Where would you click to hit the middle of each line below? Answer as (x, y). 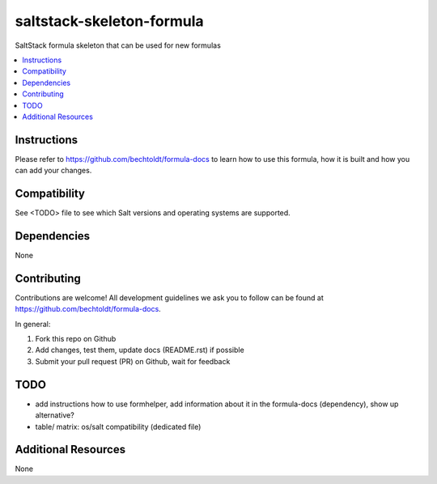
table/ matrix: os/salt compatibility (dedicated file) (118, 427)
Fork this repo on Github (76, 339)
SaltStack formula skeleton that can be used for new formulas (118, 45)
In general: (33, 324)
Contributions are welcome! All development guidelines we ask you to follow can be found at (169, 297)
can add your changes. (53, 171)
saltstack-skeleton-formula (109, 21)
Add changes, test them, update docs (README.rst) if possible (140, 350)
